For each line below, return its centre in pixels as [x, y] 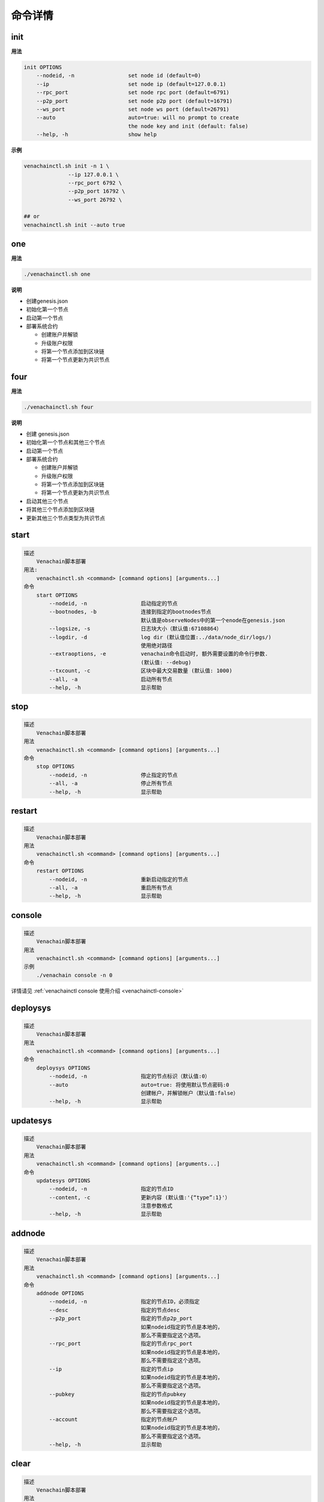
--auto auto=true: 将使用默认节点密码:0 [139, 1085]
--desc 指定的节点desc [114, 1310]
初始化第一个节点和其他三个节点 [65, 442]
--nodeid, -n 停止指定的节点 [113, 775]
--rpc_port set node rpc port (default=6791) [133, 93]
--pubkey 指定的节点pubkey [118, 1394]
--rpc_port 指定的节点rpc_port [121, 1344]
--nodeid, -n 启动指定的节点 [113, 603]
